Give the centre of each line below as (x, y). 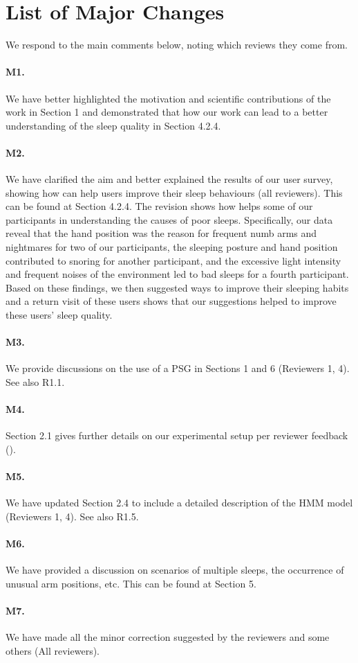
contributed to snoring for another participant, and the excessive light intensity (173, 260)
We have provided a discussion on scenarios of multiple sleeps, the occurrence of (175, 570)
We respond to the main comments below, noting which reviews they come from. (177, 45)
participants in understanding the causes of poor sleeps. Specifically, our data (169, 219)
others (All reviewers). (53, 650)
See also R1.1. (35, 382)
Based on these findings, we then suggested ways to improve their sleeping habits (177, 287)
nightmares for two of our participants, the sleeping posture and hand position (172, 247)
